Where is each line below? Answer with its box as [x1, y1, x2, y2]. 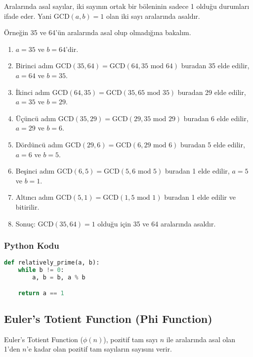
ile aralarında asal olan [166, 334, 236, 344]
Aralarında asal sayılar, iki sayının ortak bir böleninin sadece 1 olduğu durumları [4, 1, 250, 11]
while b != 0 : [18, 267, 64, 274]
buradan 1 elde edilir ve [164, 192, 236, 202]
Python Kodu [4, 239, 59, 252]
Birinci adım [15, 60, 53, 71]
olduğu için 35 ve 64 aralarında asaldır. [97, 218, 216, 228]
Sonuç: [15, 218, 36, 228]
